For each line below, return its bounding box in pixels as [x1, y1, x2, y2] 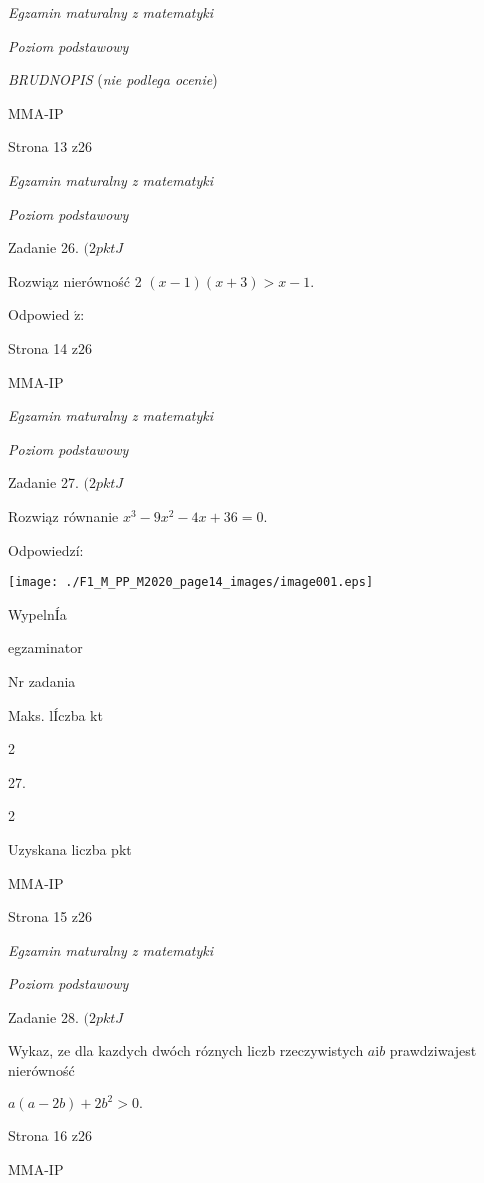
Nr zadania [8, 670, 76, 691]
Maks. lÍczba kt [8, 704, 103, 725]
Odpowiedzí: [8, 539, 84, 560]
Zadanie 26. [8, 237, 79, 258]
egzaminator [8, 637, 83, 658]
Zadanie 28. [8, 1006, 79, 1027]
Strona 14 [8, 337, 68, 358]
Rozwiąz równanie [8, 505, 119, 526]
